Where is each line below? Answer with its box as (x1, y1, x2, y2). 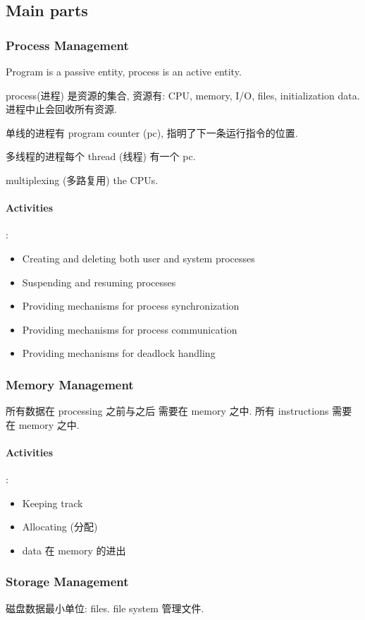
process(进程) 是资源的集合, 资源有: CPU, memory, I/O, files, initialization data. (6, 87, 360, 102)
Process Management (6, 36, 129, 54)
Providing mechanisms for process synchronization (22, 298, 240, 313)
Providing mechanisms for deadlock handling (22, 346, 216, 360)
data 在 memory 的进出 (22, 542, 126, 557)
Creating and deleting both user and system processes (22, 250, 255, 265)
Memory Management (6, 375, 134, 393)
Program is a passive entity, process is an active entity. (6, 64, 242, 78)
